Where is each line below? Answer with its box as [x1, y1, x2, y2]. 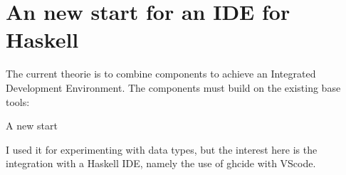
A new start [6, 118, 58, 133]
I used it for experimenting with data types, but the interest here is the [6, 142, 318, 157]
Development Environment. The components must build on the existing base [6, 80, 341, 95]
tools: [6, 94, 30, 109]
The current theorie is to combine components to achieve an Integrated [6, 66, 316, 81]
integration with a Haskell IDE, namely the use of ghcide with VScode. [6, 156, 316, 171]
